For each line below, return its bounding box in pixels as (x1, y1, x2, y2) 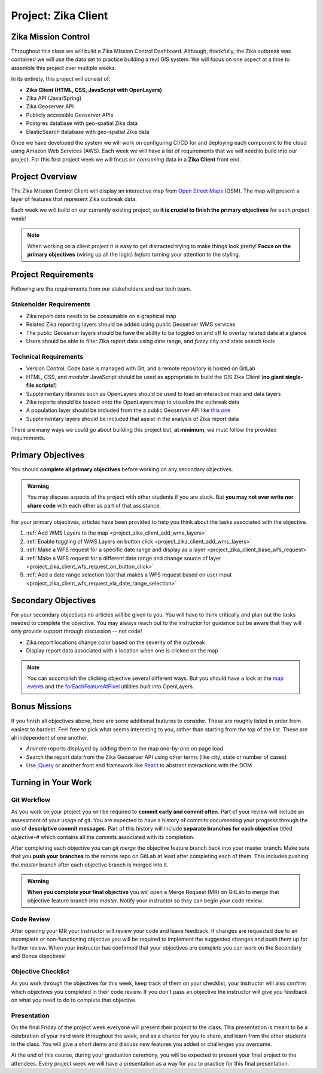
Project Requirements (11, 269, 94, 279)
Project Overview (11, 171, 77, 182)
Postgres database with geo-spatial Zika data (26, 120, 138, 127)
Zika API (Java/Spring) (26, 94, 82, 102)
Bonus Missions (11, 701, 72, 712)
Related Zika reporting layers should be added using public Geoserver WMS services (26, 321, 236, 328)
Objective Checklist (11, 967, 70, 975)
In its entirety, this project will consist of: (11, 75, 111, 83)
